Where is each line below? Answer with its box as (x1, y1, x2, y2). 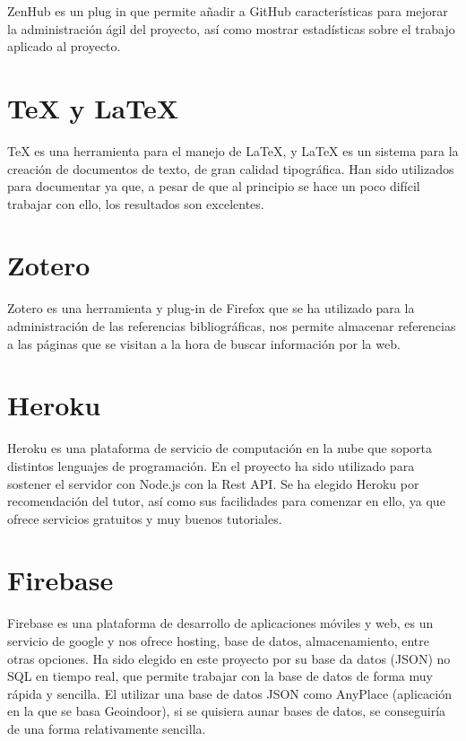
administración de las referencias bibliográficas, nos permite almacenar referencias (7, 317, 456, 335)
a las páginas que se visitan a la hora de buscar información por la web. (7, 334, 401, 353)
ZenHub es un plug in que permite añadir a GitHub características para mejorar (7, 2, 448, 20)
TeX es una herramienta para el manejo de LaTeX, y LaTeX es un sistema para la (7, 141, 459, 160)
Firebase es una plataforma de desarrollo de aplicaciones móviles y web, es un (7, 614, 434, 632)
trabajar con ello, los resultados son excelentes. (7, 194, 264, 213)
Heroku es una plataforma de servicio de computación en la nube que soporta (7, 439, 433, 458)
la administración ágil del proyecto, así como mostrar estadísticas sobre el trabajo (7, 19, 455, 38)
